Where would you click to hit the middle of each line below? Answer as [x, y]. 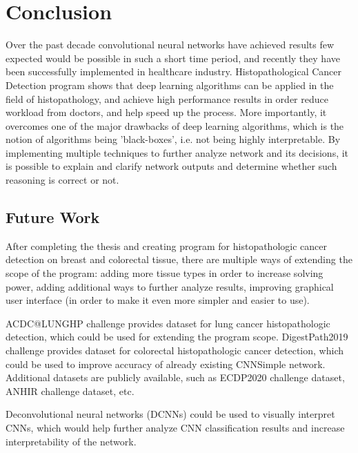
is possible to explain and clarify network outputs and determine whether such [171, 166]
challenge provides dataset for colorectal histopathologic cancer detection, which [175, 350]
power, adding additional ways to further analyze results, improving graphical [170, 286]
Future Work [53, 217]
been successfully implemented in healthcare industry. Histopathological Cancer [174, 71]
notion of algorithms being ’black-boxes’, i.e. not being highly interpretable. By [173, 139]
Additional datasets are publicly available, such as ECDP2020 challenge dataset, [175, 377]
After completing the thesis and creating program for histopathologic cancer [166, 245]
